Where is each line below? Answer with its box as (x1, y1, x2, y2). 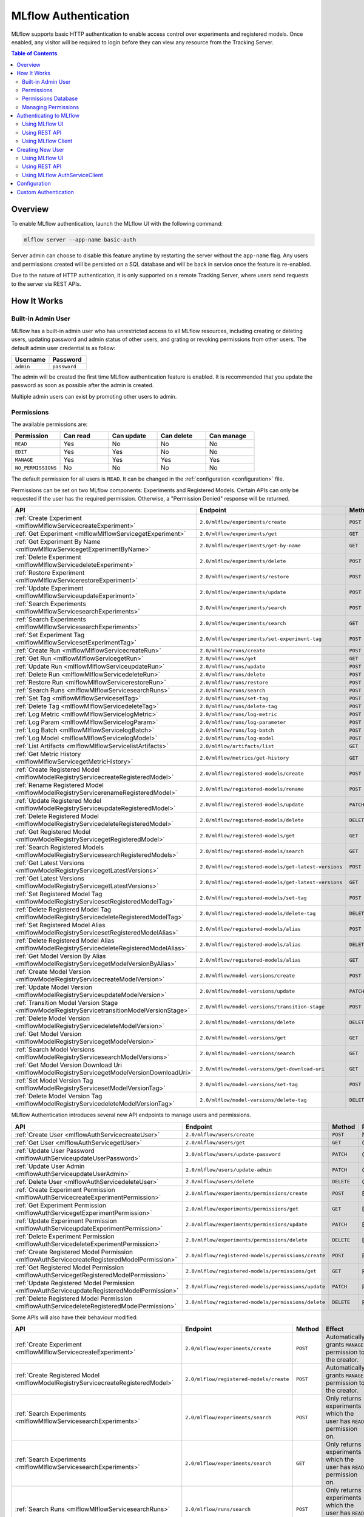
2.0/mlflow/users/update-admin (185, 1167, 272, 1174)
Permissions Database (22, 95, 78, 103)
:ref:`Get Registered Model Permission (15, 1263, 124, 1271)
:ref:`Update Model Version (15, 983, 93, 992)
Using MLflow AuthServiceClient (22, 171, 103, 178)
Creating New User (16, 146, 65, 153)
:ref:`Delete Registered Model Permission (15, 1294, 133, 1303)
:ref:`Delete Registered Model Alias (15, 936, 115, 945)
